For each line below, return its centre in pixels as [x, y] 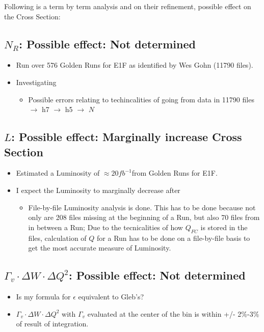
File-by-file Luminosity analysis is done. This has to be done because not [142, 207]
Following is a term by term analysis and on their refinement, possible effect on [128, 6]
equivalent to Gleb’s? [111, 296]
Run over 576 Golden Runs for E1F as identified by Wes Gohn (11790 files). [135, 65]
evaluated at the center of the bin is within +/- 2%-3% [173, 313]
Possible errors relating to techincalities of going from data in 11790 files [141, 99]
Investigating [36, 82]
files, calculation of [57, 238]
